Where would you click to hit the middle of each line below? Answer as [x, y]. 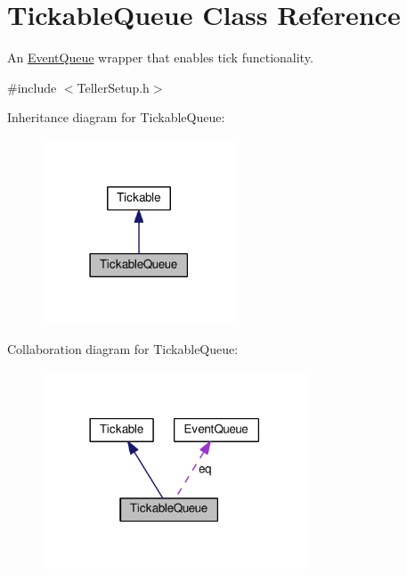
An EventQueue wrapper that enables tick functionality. [160, 58]
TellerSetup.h [113, 87]
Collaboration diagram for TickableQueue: [123, 349]
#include [32, 87]
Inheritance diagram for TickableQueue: [116, 117]
